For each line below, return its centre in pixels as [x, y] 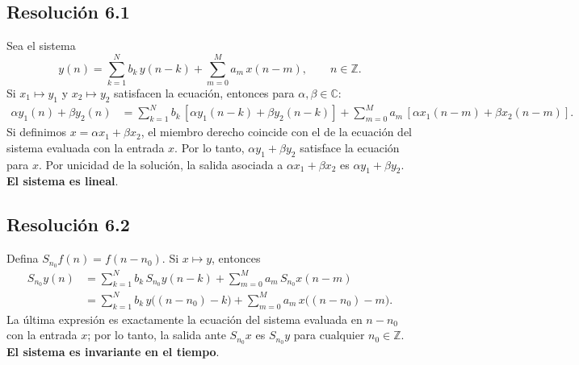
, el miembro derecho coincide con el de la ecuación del [276, 132]
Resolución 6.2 [68, 224]
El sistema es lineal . [63, 181]
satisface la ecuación [350, 147]
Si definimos [36, 132]
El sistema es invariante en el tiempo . [113, 352]
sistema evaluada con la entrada [86, 147]
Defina [23, 258]
